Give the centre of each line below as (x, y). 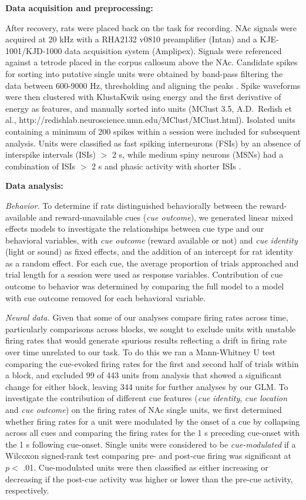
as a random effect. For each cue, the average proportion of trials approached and (152, 263)
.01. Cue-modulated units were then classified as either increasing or (146, 467)
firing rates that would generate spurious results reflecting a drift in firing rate (146, 340)
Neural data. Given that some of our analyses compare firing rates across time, (147, 317)
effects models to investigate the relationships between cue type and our (135, 229)
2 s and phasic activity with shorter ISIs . (167, 166)
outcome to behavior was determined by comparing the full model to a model (145, 286)
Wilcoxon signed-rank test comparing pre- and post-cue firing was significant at (149, 456)
